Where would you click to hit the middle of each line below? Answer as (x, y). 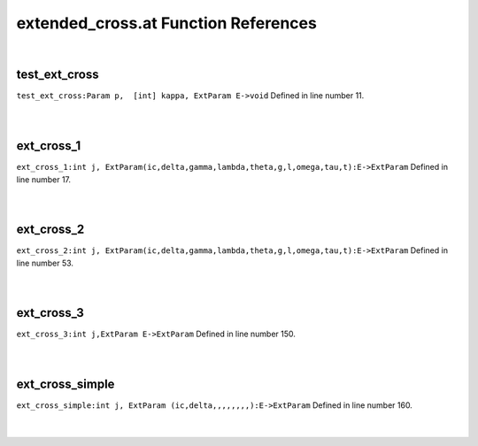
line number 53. (45, 263)
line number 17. (43, 179)
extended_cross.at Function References (167, 23)
